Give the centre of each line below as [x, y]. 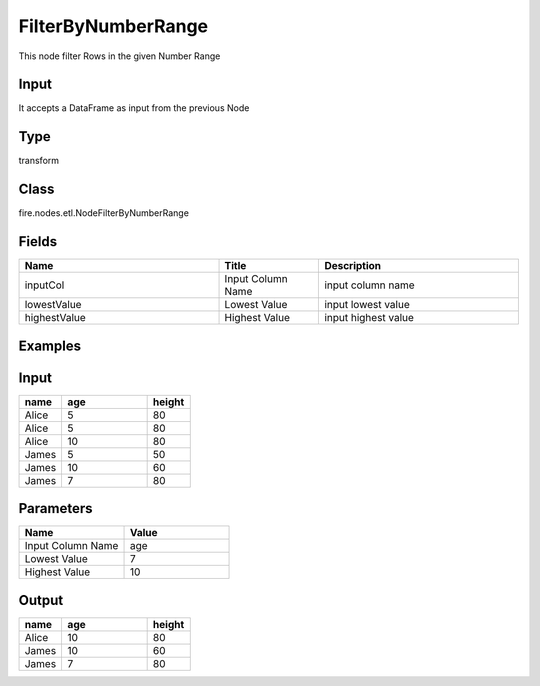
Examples [50, 345]
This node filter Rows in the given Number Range [119, 56]
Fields [38, 241]
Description [353, 266]
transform [39, 161]
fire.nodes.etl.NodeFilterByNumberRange [104, 213]
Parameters [55, 508]
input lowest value [367, 305]
